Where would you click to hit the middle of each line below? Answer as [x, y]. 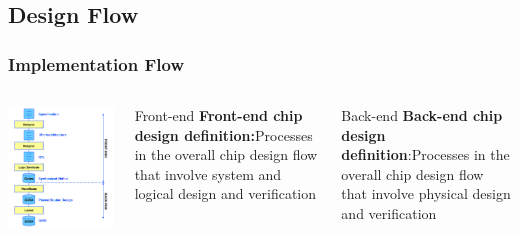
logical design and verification [225, 193]
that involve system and [208, 173]
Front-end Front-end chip [218, 115]
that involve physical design [426, 193]
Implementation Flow [96, 63]
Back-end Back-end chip [422, 115]
